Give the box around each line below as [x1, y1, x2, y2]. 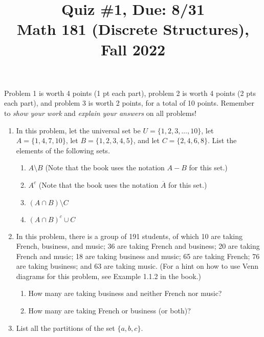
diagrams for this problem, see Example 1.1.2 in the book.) [16, 270, 201, 281]
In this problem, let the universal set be [16, 125, 141, 135]
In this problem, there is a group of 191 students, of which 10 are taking [16, 230, 243, 241]
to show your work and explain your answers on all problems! [4, 107, 196, 118]
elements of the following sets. [16, 145, 110, 155]
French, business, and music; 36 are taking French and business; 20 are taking [16, 241, 260, 251]
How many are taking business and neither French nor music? [28, 288, 222, 299]
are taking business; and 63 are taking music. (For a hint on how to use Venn [16, 261, 258, 271]
